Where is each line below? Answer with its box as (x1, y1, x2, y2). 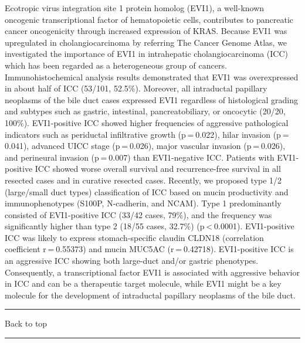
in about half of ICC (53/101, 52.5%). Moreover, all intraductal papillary (5, 82, 267, 94)
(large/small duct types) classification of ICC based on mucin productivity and (5, 185, 289, 198)
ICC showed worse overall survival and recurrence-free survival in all (35, 162, 281, 175)
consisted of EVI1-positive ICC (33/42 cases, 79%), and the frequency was (5, 208, 272, 220)
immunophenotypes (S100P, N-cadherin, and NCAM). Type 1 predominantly (5, 197, 282, 209)
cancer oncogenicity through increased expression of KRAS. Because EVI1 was (5, 25, 287, 37)
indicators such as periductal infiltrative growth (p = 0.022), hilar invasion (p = (5, 128, 289, 140)
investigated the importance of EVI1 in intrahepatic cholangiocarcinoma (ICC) (5, 47, 289, 60)
